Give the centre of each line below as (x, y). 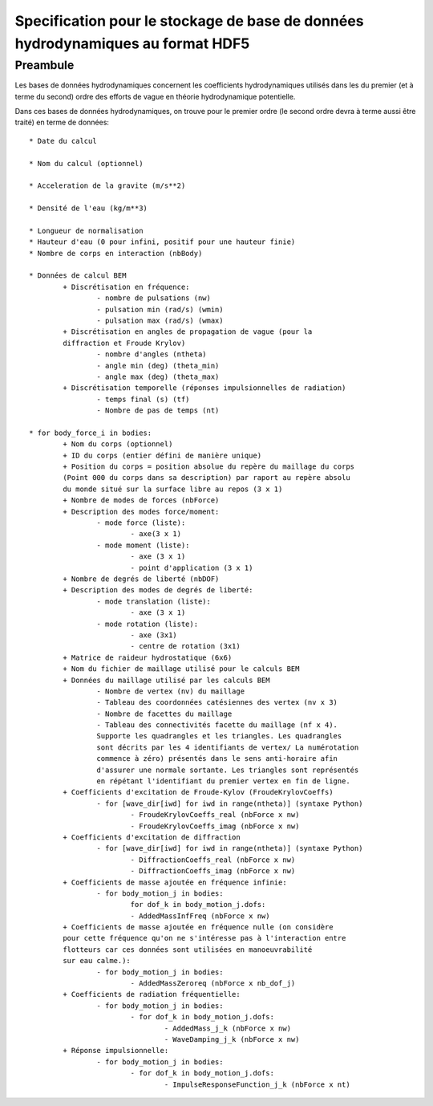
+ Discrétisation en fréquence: (126, 287)
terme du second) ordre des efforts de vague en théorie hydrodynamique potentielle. (155, 96)
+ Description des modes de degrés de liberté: (158, 590)
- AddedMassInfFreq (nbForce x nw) (200, 916)
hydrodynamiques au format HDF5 (132, 43)
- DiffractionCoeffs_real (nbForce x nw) (213, 860)
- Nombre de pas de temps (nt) (158, 411)
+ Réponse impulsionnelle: (116, 1051)
